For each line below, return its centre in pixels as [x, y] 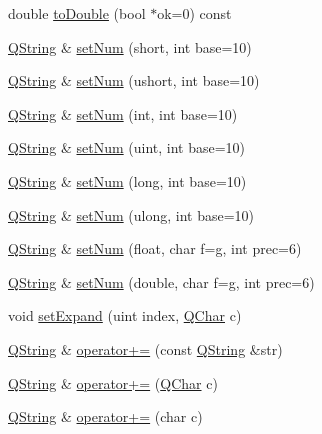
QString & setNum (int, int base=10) [123, 113]
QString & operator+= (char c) [105, 416]
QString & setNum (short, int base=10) [130, 46]
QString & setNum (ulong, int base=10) [131, 214]
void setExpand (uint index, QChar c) [125, 315]
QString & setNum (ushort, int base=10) [134, 80]
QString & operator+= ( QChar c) [113, 382]
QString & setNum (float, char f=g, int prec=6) [155, 248]
